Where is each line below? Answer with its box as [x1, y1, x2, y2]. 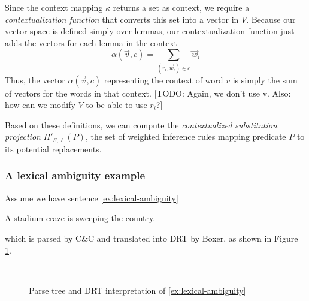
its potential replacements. [5, 142, 102, 155]
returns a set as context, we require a [113, 1, 250, 13]
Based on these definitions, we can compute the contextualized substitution [5, 118, 277, 131]
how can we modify [5, 98, 75, 111]
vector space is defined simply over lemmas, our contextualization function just [5, 25, 295, 37]
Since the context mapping [5, 1, 103, 13]
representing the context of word [104, 73, 223, 86]
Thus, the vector [5, 73, 65, 86]
